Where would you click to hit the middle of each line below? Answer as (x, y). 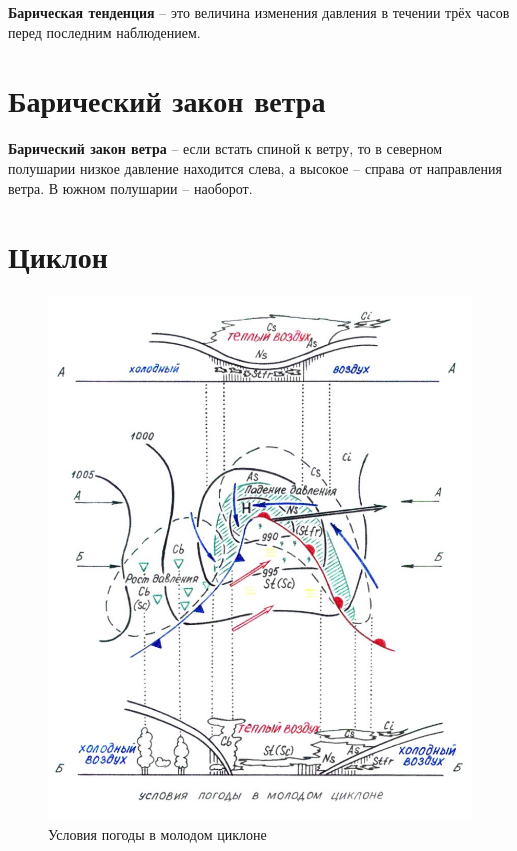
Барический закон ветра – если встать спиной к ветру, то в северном (225, 148)
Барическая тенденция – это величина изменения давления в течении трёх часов (259, 12)
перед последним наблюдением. (104, 31)
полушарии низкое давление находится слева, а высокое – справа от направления (255, 167)
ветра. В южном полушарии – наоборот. (130, 187)
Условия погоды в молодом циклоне (157, 833)
